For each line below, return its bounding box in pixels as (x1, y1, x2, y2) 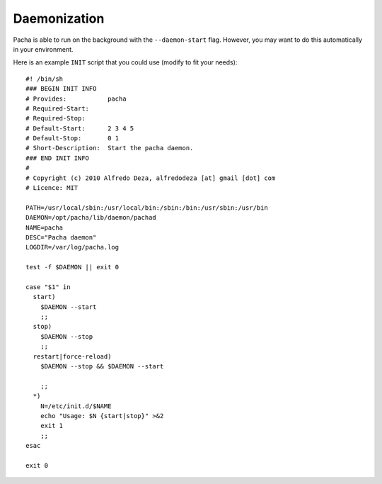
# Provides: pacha (25, 94, 127, 103)
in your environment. (13, 45, 74, 53)
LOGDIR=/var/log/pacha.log (25, 243, 120, 252)
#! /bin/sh (25, 74, 64, 83)
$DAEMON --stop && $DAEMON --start (40, 362, 164, 371)
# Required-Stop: (25, 114, 86, 123)
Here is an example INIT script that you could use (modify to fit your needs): (13, 58, 238, 67)
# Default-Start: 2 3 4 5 (25, 124, 134, 133)
